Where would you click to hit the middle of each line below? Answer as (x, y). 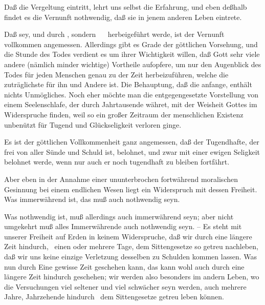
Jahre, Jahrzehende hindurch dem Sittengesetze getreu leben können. (114, 297)
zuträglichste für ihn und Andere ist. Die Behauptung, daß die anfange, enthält (128, 84)
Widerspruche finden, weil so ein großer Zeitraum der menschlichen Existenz (124, 114)
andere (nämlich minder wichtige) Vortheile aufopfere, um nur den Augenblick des (133, 64)
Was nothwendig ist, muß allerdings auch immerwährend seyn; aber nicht (119, 216)
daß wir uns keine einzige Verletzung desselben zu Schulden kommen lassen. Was (131, 257)
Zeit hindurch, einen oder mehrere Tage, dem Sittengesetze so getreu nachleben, (131, 246)
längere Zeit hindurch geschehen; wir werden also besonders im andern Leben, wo (132, 277)
